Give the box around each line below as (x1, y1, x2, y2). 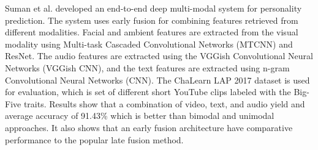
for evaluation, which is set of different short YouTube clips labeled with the (5, 85, 291, 98)
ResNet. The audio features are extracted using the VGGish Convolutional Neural (5, 49, 313, 62)
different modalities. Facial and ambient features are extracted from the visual (5, 26, 298, 38)
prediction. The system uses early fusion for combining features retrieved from (5, 13, 298, 26)
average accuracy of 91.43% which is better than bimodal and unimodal (5, 109, 274, 122)
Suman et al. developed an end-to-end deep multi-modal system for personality (5, 2, 302, 14)
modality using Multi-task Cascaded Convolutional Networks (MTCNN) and (5, 37, 293, 50)
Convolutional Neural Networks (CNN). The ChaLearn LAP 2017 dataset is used (5, 73, 310, 86)
